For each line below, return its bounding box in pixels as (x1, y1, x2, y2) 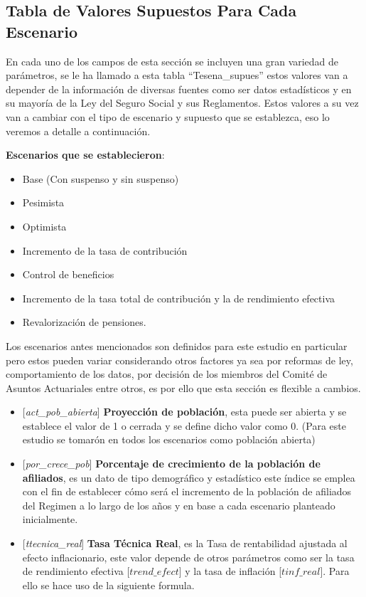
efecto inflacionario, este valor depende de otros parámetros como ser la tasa (22, 549, 355, 564)
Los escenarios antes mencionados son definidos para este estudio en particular (6, 338, 348, 353)
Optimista (22, 218, 67, 233)
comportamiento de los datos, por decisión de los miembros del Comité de (6, 366, 328, 381)
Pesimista (22, 195, 65, 210)
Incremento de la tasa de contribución (22, 243, 188, 258)
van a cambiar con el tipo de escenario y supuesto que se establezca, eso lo (6, 109, 330, 124)
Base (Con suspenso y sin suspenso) (22, 171, 179, 186)
